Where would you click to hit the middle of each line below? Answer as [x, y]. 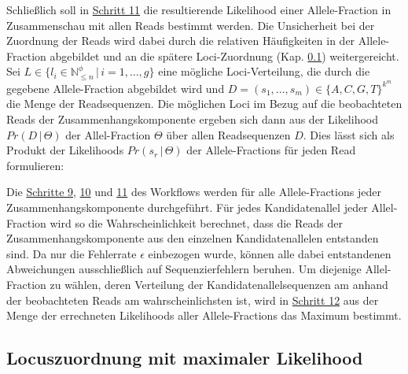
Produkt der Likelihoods [65, 150]
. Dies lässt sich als [349, 134]
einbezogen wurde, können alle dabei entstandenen [270, 253]
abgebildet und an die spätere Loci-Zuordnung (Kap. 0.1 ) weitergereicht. [224, 56]
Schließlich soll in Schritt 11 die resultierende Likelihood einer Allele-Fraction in [199, 9]
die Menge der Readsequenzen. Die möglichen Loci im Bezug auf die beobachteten [204, 104]
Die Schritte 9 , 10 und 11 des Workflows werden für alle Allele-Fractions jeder [194, 192]
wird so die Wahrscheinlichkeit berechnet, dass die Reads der [196, 222]
